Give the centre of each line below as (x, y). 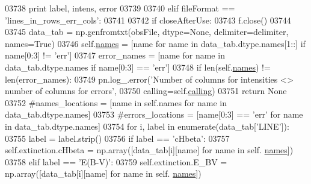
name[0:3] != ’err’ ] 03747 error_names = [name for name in (115, 55)
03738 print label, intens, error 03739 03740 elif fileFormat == (120, 8)
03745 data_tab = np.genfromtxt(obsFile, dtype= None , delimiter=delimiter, (147, 32)
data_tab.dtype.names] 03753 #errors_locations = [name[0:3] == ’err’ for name (154, 114)
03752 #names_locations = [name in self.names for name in (116, 102)
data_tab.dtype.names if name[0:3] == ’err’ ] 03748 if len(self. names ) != (138, 67)
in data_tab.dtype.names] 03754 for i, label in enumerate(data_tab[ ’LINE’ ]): (147, 126)
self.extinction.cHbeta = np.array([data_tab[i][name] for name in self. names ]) (149, 150)
